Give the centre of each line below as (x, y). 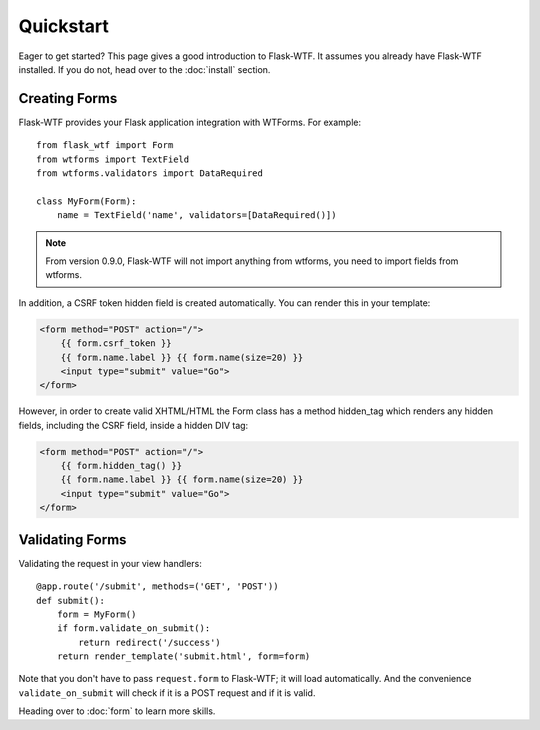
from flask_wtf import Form (105, 145)
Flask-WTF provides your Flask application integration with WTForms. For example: (190, 122)
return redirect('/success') (150, 642)
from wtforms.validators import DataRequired (150, 173)
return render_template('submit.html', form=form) (183, 656)
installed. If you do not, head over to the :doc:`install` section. (144, 69)
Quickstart (64, 26)
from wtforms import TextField (113, 159)
